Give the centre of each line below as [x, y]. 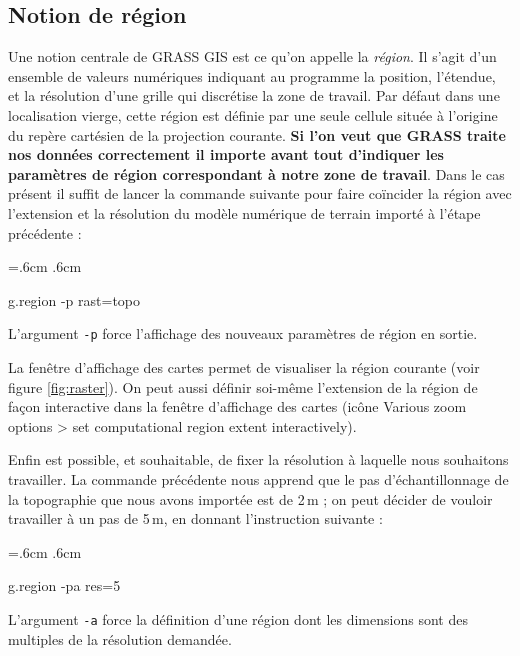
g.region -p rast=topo [74, 299]
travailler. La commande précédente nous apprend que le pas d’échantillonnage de [258, 478]
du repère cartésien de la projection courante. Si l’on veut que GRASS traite [257, 134]
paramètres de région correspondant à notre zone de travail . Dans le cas [256, 173]
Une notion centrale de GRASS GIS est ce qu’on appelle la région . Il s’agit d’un [252, 56]
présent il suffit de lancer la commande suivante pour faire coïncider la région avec [260, 193]
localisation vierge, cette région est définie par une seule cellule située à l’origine [253, 114]
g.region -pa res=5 [64, 585]
